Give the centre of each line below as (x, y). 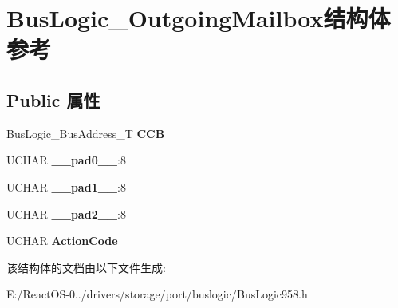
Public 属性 (53, 99)
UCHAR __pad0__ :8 (66, 160)
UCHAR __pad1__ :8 (66, 186)
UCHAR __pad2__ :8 (66, 213)
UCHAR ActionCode (62, 241)
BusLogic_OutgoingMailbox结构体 (199, 18)
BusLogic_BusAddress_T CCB (86, 133)
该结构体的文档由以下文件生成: (86, 267)
